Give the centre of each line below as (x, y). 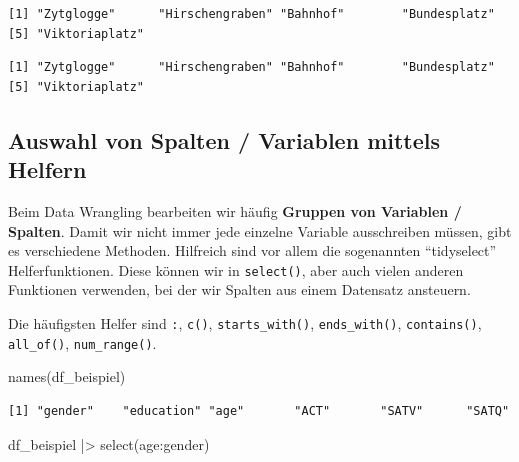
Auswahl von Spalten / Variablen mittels (224, 139)
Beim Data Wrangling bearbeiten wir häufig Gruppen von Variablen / (235, 210)
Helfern (47, 169)
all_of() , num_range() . (82, 342)
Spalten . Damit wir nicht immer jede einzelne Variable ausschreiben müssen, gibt (260, 230)
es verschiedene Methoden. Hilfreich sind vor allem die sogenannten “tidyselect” (252, 250)
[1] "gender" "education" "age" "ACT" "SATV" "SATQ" (259, 410)
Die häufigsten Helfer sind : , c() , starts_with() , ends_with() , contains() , (245, 323)
